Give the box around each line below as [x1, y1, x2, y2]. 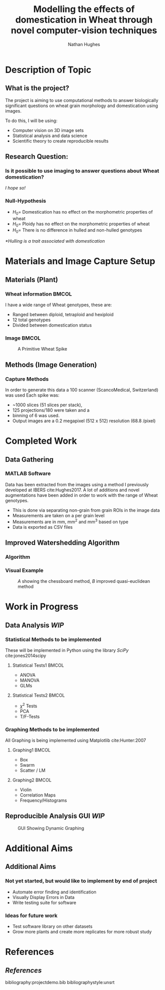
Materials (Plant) [5, 275, 58, 284]
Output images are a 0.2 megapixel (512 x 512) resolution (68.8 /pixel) [12, 418, 156, 424]
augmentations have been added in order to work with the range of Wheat [5, 492, 158, 498]
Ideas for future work [5, 912, 57, 919]
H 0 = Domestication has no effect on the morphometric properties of [12, 209, 153, 216]
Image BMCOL [5, 334, 41, 341]
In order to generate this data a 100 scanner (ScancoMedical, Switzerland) [5, 387, 158, 393]
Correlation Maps [19, 792, 56, 798]
